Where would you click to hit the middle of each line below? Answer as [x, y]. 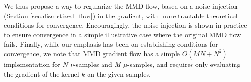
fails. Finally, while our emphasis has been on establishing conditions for [111, 44]
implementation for [32, 64]
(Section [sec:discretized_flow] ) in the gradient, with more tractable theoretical [121, 15]
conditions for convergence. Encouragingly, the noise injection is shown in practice [125, 25]
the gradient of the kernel [42, 74]
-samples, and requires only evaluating [184, 64]
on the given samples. [119, 74]
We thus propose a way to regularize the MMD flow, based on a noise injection [121, 6]
